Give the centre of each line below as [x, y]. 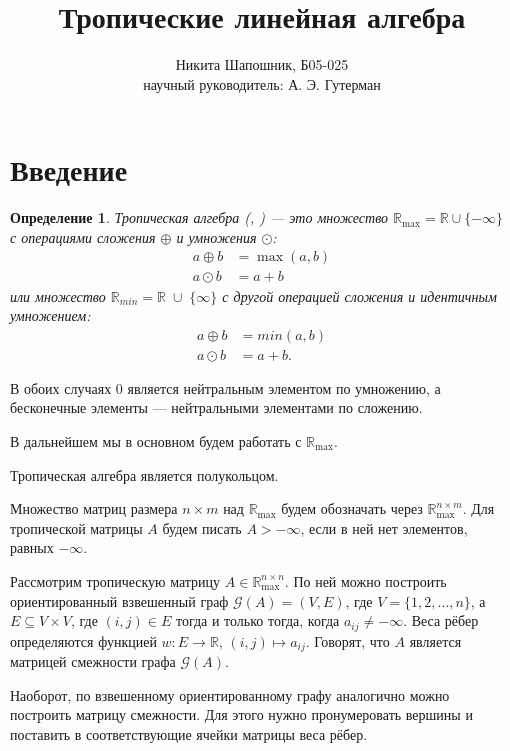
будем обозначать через [352, 508]
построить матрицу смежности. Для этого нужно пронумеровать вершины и [241, 714]
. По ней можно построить [365, 580]
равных [32, 547]
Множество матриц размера [94, 508]
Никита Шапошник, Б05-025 [262, 64]
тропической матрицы [76, 527]
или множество [58, 295]
